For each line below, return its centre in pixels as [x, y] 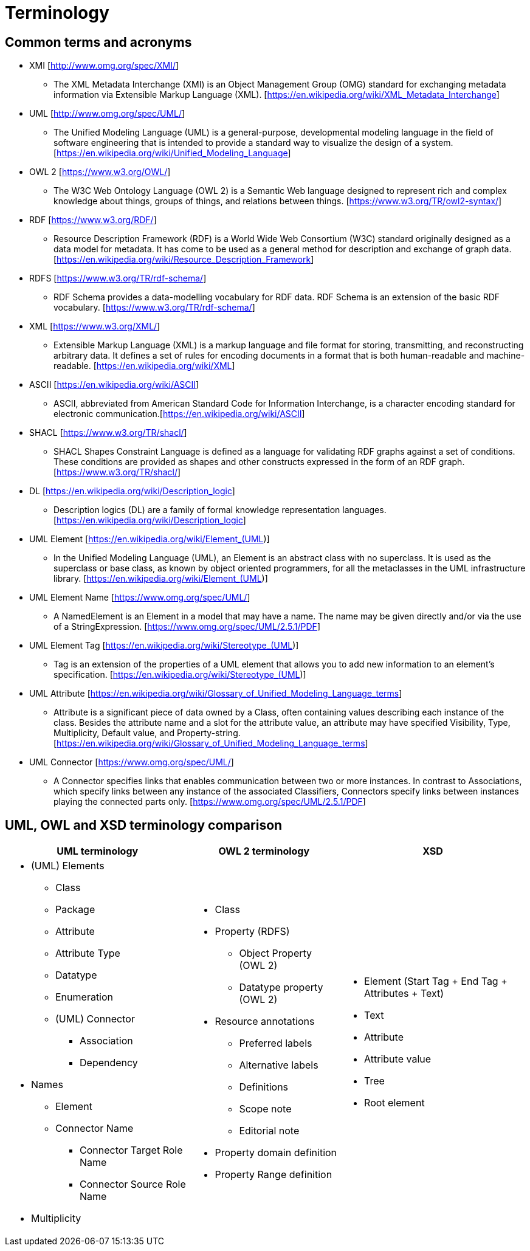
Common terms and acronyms [98, 42]
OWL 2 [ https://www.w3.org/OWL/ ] [100, 172]
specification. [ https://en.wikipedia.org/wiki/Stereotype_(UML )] [180, 675]
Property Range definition [274, 1175]
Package [75, 910]
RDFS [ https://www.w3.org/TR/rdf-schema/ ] [118, 278]
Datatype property [281, 987]
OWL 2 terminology [264, 851]
